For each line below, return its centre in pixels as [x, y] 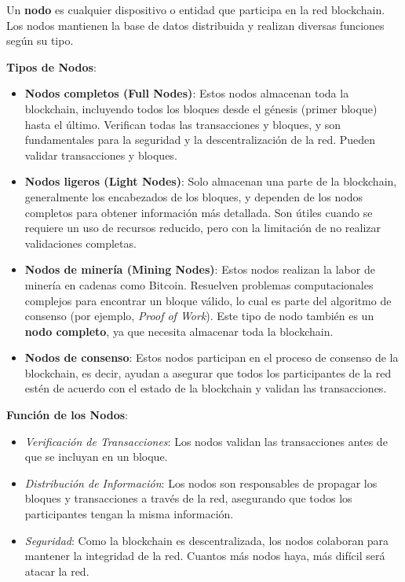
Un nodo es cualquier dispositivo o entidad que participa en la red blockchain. [196, 9]
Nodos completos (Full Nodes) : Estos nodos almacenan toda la [187, 93]
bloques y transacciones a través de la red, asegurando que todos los [188, 498]
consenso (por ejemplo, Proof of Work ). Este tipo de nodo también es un [199, 316]
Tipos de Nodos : [51, 66]
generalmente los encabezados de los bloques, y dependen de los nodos [193, 196]
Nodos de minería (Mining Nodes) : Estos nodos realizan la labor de [200, 269]
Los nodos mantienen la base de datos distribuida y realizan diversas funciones [195, 25]
